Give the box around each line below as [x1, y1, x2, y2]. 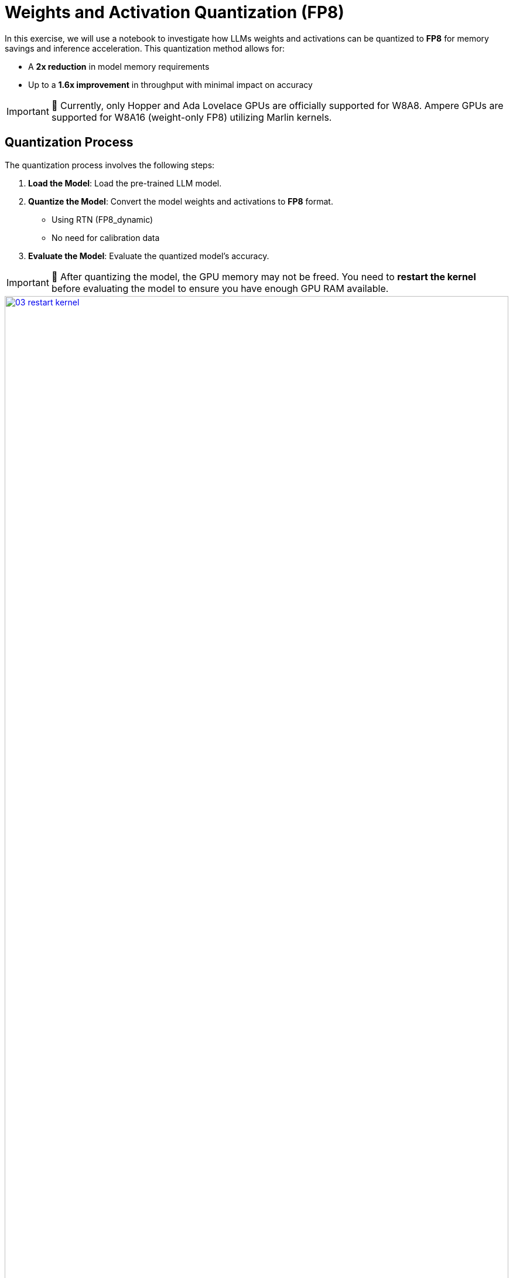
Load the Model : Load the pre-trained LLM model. [28, 178, 222, 188]
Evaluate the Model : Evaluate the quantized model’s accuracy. [28, 250, 269, 261]
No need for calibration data [52, 232, 160, 243]
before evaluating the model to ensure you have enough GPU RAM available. [51, 282, 389, 294]
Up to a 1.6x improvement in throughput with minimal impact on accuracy [28, 79, 313, 90]
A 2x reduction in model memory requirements [28, 61, 210, 72]
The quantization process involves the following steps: [5, 159, 215, 170]
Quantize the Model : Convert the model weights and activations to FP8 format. [28, 196, 333, 206]
